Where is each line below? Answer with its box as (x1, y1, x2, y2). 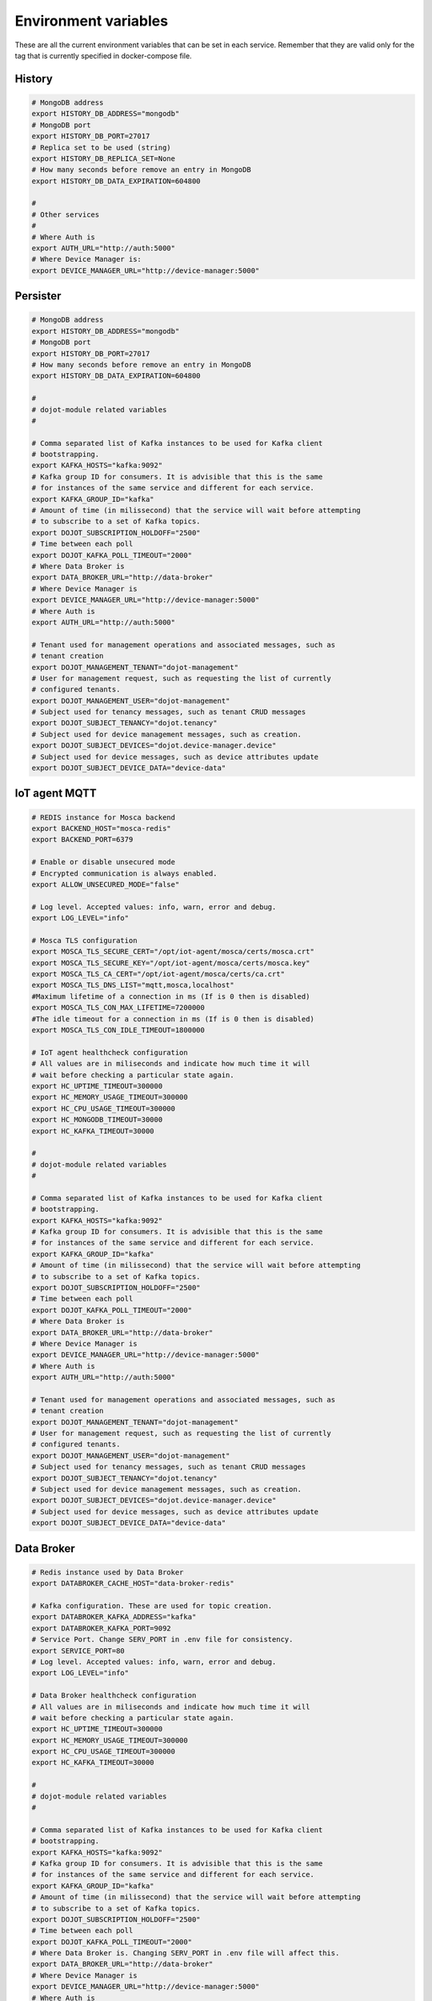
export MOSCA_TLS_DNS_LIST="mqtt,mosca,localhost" (31, 980, 235, 990)
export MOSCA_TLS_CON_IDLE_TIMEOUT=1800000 (31, 1025, 206, 1035)
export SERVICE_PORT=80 (31, 1646, 126, 1655)
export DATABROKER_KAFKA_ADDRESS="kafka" (31, 1613, 197, 1622)
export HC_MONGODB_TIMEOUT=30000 (31, 1115, 163, 1125)
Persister (14, 289, 62, 303)
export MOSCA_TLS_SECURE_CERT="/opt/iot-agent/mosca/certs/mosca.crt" (31, 947, 315, 956)
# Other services (31, 210, 100, 219)
